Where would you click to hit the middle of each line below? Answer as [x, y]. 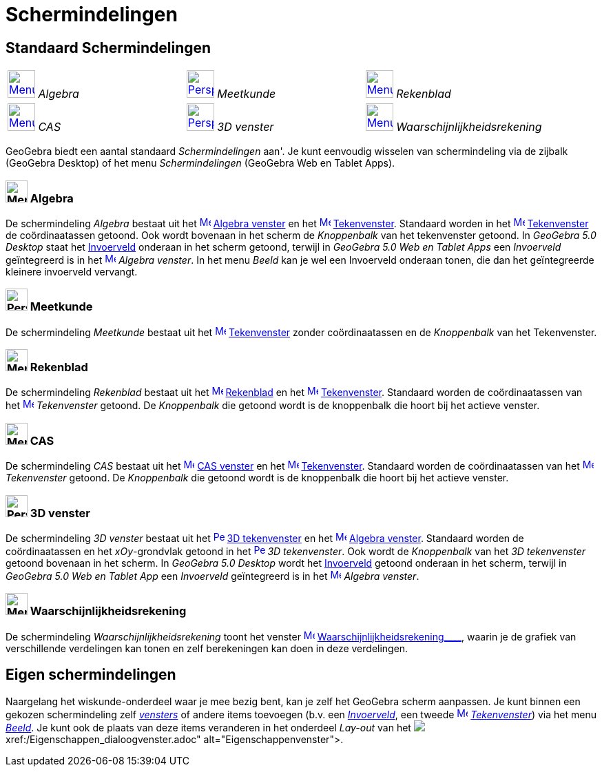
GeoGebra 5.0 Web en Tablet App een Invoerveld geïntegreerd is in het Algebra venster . [212, 576]
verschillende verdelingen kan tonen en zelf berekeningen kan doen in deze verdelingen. [207, 648]
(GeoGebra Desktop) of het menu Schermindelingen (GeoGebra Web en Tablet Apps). [200, 163]
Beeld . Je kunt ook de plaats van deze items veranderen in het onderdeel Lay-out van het [208, 727]
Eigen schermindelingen [91, 675]
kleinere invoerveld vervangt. [72, 271]
